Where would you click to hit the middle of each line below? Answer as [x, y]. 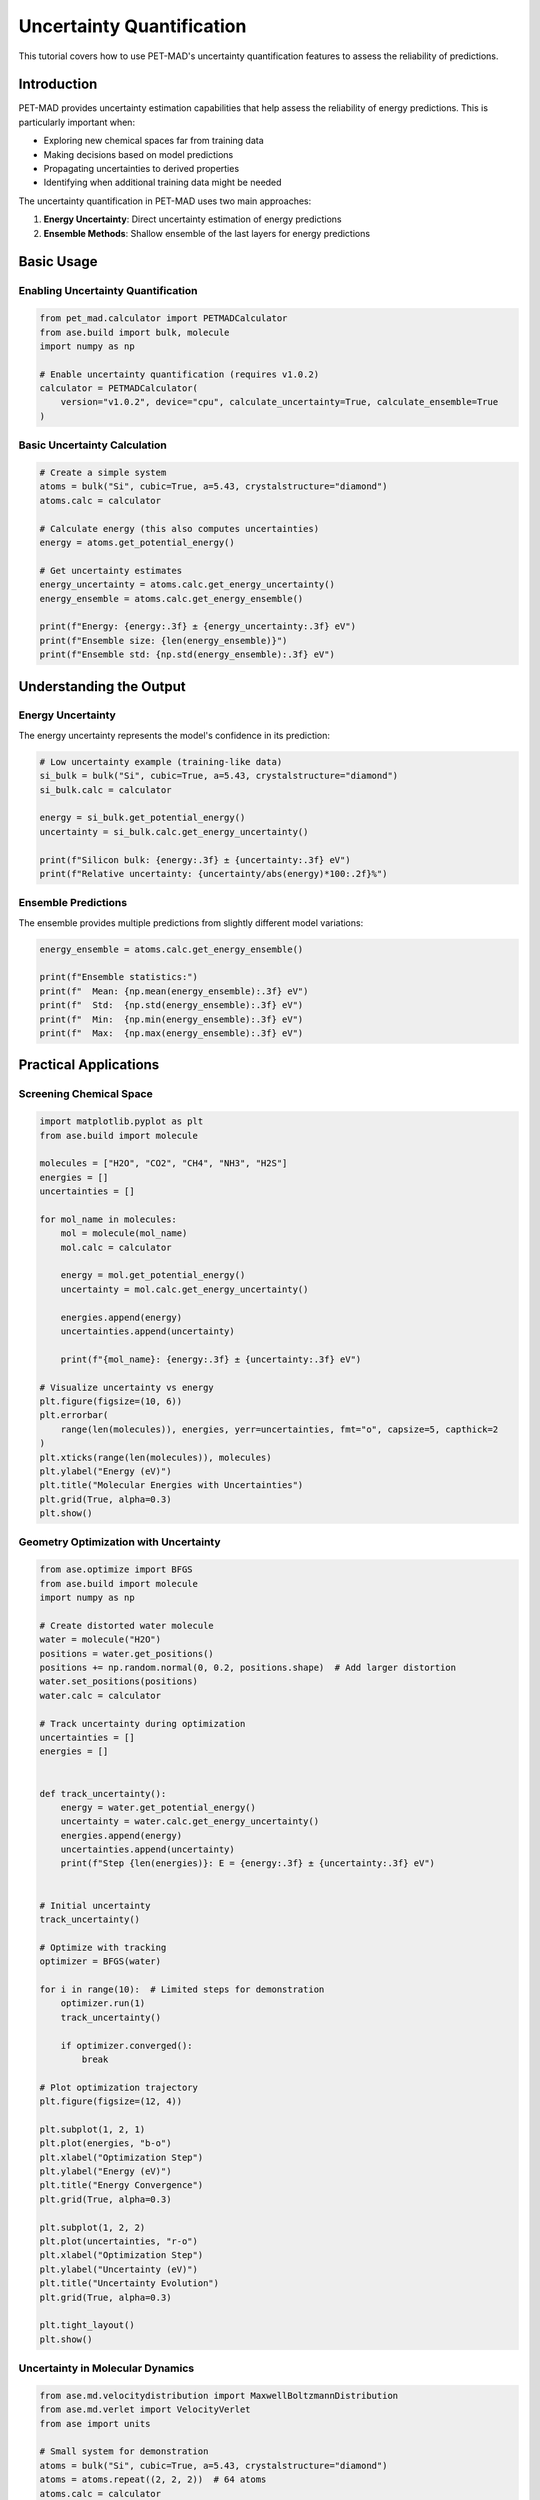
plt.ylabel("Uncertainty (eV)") [119, 2269]
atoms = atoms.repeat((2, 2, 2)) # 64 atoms [153, 2479]
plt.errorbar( [74, 1415]
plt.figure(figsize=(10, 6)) [111, 1401]
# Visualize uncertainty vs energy [126, 1387]
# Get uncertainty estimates [111, 570]
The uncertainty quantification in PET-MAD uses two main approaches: [165, 201]
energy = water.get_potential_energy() [158, 1807]
